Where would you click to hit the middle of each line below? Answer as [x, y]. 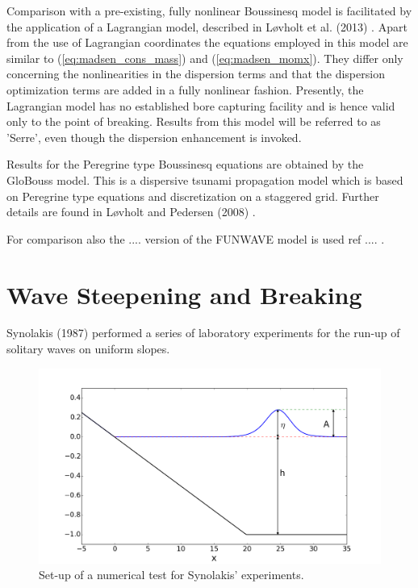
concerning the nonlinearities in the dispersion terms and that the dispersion [196, 74]
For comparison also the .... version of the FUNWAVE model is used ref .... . [196, 238]
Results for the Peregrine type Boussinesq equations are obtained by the [185, 164]
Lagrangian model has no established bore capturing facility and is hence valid [201, 105]
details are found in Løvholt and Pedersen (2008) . [131, 212]
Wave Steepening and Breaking [184, 294]
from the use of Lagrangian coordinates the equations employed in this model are [207, 42]
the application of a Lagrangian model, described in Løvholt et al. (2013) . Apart [207, 26]
